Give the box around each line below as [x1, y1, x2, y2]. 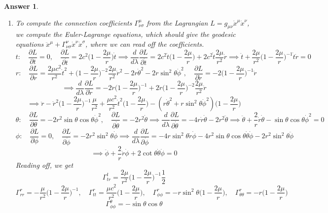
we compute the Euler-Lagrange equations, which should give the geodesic [15, 29, 236, 39]
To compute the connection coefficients [15, 17, 132, 28]
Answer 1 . [4, 1, 38, 11]
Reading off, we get [15, 159, 73, 170]
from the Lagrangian [146, 17, 208, 28]
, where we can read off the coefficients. [85, 38, 204, 49]
